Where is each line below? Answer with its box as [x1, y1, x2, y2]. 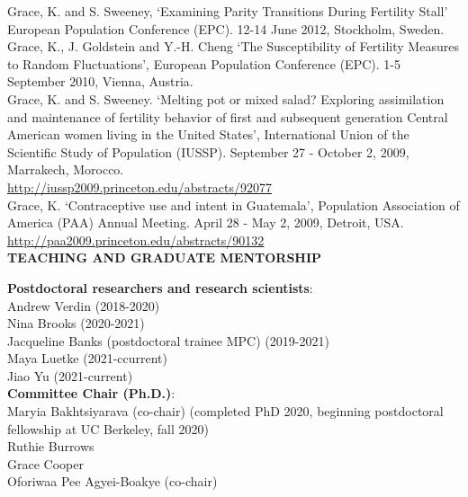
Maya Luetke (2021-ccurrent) [7, 349, 167, 368]
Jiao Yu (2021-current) [7, 366, 133, 385]
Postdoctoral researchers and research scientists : [7, 278, 313, 297]
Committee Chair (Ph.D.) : [7, 384, 175, 403]
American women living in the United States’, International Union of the [7, 125, 409, 144]
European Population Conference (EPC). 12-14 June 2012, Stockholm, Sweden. [7, 19, 445, 38]
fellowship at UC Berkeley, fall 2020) [7, 419, 209, 438]
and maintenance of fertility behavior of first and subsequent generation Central [7, 107, 448, 126]
